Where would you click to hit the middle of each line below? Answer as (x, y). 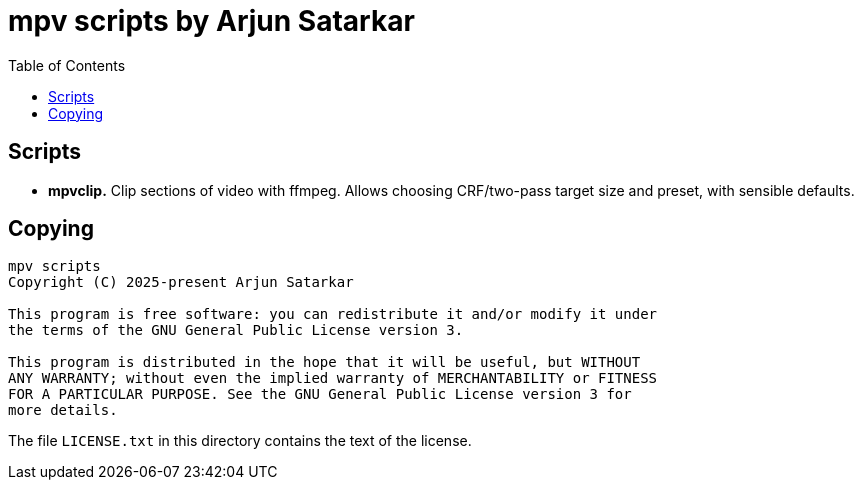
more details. (63, 410)
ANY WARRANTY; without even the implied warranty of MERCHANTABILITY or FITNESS (333, 378)
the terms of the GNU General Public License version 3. (236, 330)
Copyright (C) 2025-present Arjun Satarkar (181, 282)
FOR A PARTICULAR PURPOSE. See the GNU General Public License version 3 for (320, 394)
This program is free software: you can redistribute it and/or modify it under (333, 314)
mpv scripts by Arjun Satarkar (211, 21)
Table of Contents (67, 65)
